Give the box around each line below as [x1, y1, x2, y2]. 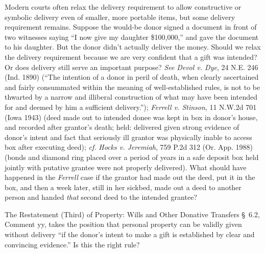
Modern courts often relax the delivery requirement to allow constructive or [5, 2, 242, 12]
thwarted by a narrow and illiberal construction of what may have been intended [5, 91, 257, 102]
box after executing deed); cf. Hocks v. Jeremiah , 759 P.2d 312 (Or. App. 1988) [5, 142, 253, 152]
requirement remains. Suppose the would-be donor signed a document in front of [5, 21, 257, 32]
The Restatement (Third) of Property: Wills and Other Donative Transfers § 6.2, [5, 209, 260, 219]
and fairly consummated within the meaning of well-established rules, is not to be [5, 81, 260, 92]
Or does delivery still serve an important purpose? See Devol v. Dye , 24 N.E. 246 [5, 61, 258, 72]
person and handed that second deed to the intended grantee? [5, 192, 197, 202]
